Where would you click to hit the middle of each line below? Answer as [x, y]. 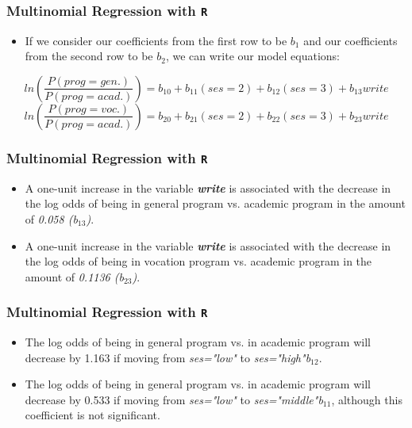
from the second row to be [89, 56]
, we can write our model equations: [253, 56]
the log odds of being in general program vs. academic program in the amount [215, 203]
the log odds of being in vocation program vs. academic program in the [198, 261]
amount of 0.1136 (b [74, 276]
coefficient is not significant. [92, 415]
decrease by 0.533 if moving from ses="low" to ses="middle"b [174, 399]
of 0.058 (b [51, 218]
